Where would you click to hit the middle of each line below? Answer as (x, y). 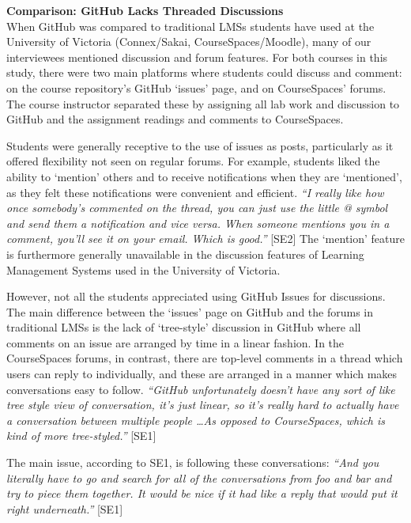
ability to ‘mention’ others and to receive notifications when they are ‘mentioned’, (204, 176)
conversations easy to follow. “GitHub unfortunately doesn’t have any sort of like (201, 389)
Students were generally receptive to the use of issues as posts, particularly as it (200, 145)
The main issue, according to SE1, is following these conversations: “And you (193, 462)
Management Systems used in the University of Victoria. (143, 269)
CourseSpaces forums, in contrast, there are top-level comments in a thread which (205, 358)
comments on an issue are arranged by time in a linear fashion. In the (175, 342)
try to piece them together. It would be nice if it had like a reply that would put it (202, 493)
